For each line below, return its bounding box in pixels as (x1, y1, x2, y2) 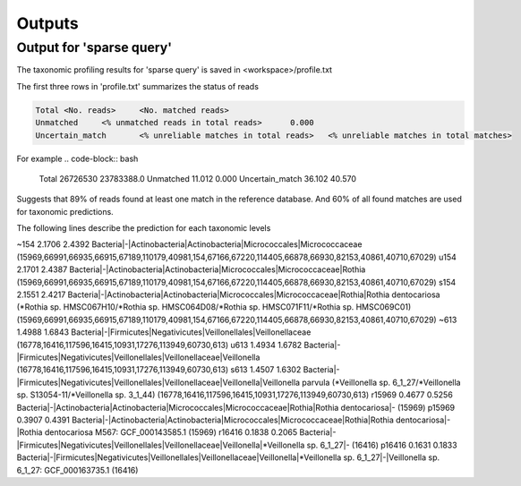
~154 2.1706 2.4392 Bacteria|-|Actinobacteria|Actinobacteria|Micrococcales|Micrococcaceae (16, 239, 363, 250)
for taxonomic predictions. (16, 206, 114, 217)
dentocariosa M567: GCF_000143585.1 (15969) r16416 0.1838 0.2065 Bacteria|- (44, 427, 337, 438)
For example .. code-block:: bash (16, 153, 139, 164)
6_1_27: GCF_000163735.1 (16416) (16, 465, 139, 475)
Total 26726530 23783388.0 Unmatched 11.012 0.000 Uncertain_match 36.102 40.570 (38, 173, 357, 183)
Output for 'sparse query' (16, 39, 173, 55)
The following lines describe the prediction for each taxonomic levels (16, 223, 271, 234)
